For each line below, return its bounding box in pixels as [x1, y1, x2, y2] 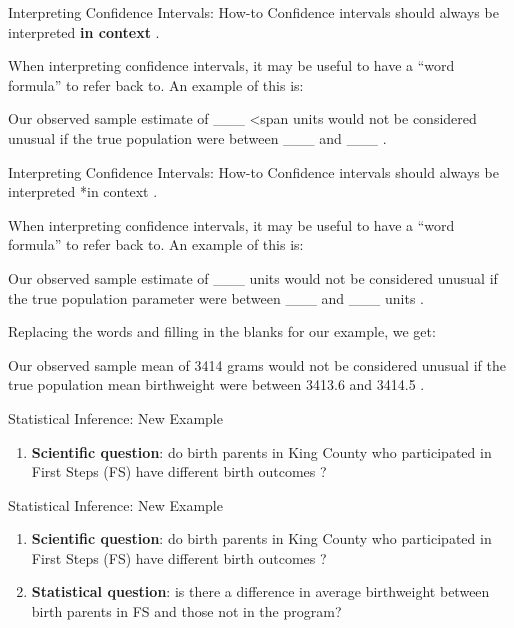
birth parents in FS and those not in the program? [31, 601, 342, 622]
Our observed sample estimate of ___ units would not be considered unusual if [8, 267, 498, 288]
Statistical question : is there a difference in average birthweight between [31, 581, 490, 602]
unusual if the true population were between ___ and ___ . [8, 127, 387, 148]
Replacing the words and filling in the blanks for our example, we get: [8, 321, 436, 342]
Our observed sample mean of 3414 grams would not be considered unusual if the [8, 354, 506, 375]
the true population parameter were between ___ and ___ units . [8, 287, 424, 308]
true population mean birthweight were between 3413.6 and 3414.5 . [8, 374, 425, 395]
